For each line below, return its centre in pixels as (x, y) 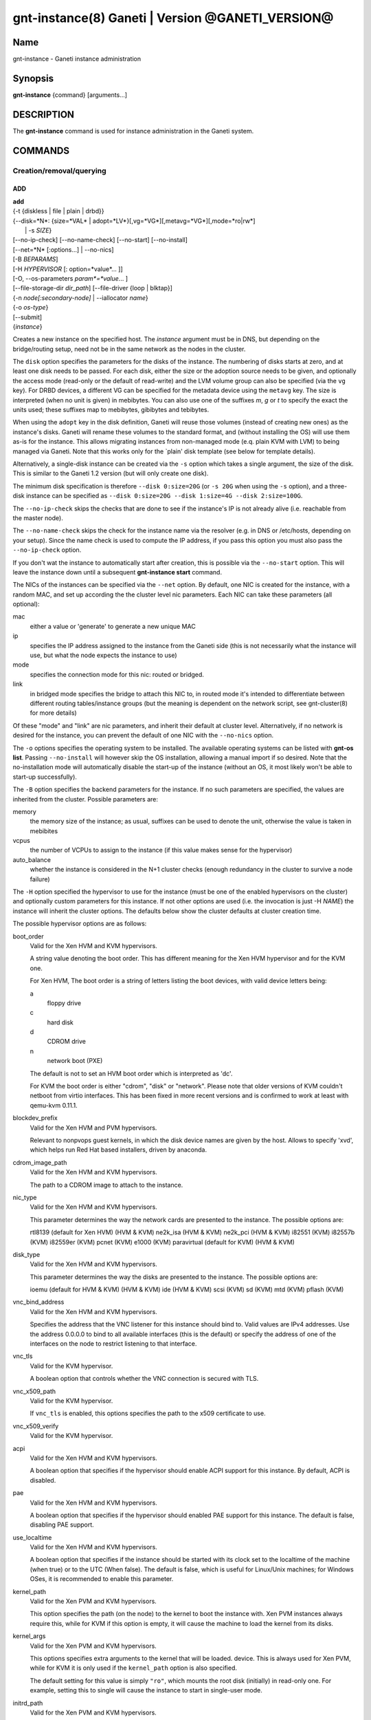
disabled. (43, 1480)
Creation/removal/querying (59, 171)
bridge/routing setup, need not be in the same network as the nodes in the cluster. (129, 349)
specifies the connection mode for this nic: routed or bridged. (117, 674)
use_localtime (32, 1537)
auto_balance (32, 859)
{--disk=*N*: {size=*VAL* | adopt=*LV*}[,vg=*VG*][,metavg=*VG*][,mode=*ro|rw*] (134, 221)
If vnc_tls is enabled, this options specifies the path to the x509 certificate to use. (148, 1413)
